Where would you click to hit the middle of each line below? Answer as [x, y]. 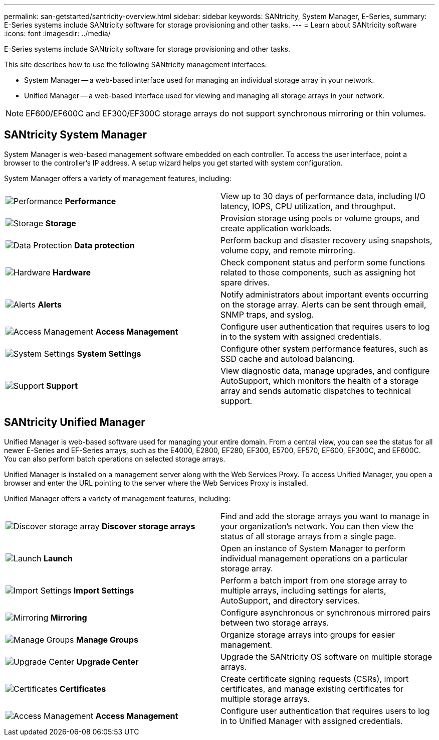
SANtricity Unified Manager [75, 422]
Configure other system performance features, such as [324, 348]
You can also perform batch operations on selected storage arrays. [115, 459]
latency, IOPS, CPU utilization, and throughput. [308, 206]
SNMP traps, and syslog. [267, 314]
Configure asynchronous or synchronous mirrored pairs [326, 612]
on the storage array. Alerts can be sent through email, [323, 304]
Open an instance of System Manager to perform [313, 548]
